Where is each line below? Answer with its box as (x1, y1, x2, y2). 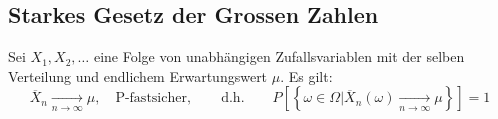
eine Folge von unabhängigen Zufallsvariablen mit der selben (93, 46, 465, 67)
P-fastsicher (115, 91, 187, 106)
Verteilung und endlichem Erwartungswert (8, 65, 268, 86)
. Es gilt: (280, 65, 333, 86)
